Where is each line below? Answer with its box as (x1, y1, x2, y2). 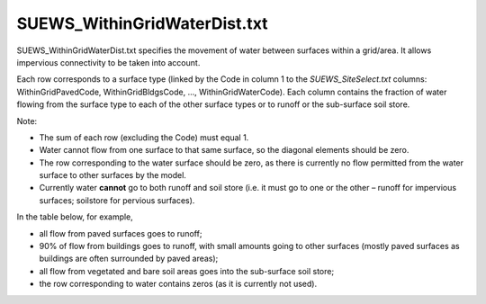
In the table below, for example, (16, 211, 134, 222)
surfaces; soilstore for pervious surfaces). (39, 194, 195, 206)
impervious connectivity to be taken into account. (16, 57, 201, 67)
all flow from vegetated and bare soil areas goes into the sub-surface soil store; (39, 265, 335, 276)
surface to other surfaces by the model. (39, 170, 186, 181)
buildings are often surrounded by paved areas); (39, 253, 219, 264)
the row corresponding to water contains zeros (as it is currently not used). (39, 279, 318, 290)
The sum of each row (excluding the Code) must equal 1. (39, 131, 249, 143)
